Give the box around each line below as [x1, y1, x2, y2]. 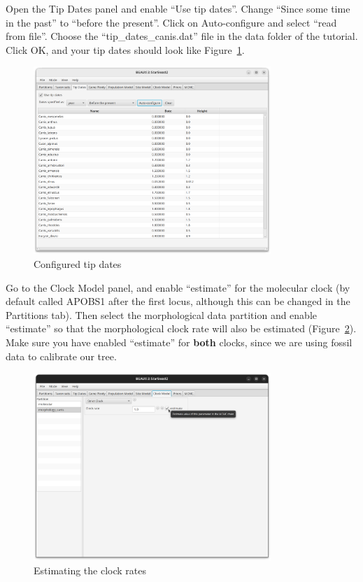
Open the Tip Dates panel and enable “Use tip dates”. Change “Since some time [6, 1, 350, 15]
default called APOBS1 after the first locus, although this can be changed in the [6, 294, 350, 308]
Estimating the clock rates [34, 562, 146, 577]
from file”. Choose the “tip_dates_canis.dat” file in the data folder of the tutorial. [6, 29, 358, 43]
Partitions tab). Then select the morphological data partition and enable [6, 307, 318, 322]
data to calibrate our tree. [6, 348, 117, 363]
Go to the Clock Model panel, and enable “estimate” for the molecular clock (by [6, 280, 350, 294]
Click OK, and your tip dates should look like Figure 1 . [6, 42, 245, 57]
